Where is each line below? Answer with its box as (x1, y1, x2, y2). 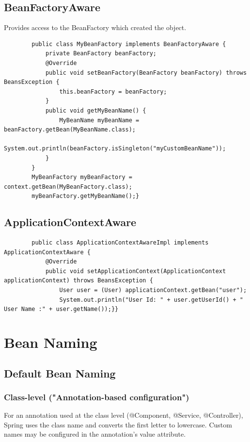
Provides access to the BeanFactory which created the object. (4, 22, 187, 33)
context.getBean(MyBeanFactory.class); (4, 183, 132, 190)
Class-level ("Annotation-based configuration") (4, 391, 189, 403)
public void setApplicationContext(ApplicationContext (45, 267, 226, 275)
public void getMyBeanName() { (45, 107, 146, 114)
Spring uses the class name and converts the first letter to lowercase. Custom (4, 419, 232, 429)
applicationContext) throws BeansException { (4, 277, 153, 284)
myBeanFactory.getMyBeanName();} (31, 193, 140, 200)
